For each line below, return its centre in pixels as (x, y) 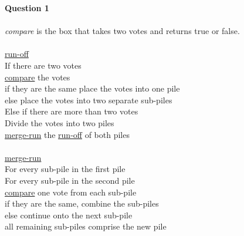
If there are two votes (43, 65)
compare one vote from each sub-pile (71, 192)
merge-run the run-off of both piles (67, 134)
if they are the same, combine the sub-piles (82, 203)
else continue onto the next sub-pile (69, 215)
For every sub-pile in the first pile (65, 169)
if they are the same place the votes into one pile (92, 88)
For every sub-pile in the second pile (70, 180)
